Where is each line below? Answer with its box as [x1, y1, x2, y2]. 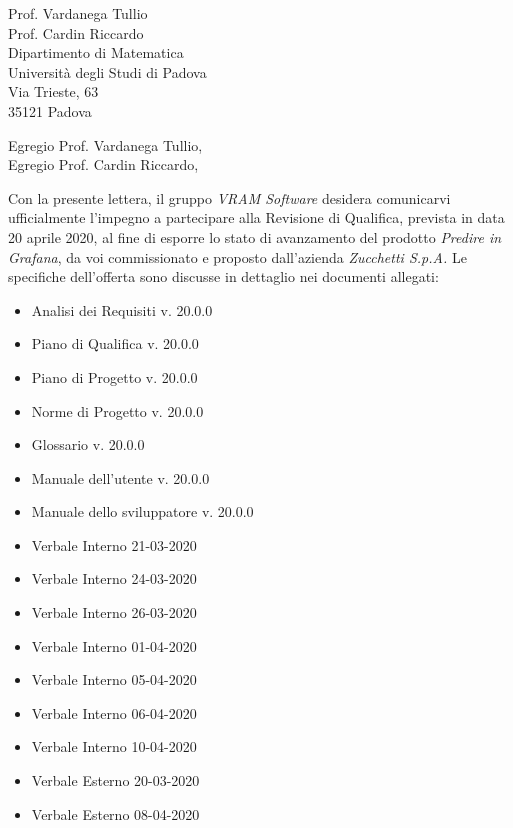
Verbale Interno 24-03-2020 [31, 568, 197, 589]
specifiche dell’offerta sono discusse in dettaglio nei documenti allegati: [8, 266, 439, 287]
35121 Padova [8, 100, 92, 121]
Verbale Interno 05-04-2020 [31, 669, 197, 690]
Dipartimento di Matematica [8, 42, 184, 63]
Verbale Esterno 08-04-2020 [31, 803, 200, 824]
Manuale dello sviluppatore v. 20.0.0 [31, 501, 254, 522]
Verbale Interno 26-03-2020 [31, 602, 197, 623]
